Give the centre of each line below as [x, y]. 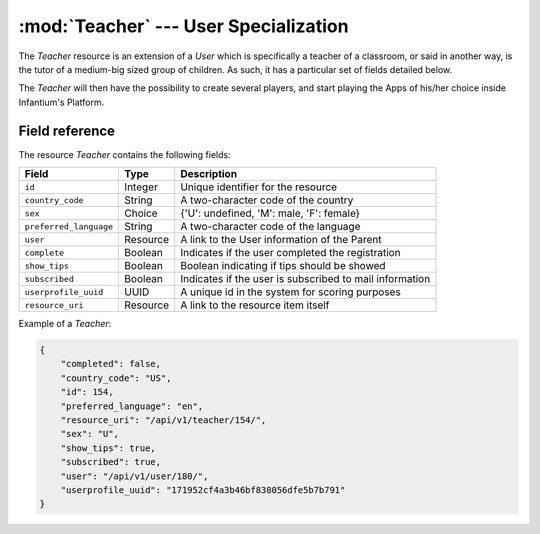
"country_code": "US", [116, 378]
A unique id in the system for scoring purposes [291, 292]
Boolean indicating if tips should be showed [283, 266]
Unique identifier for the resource [259, 187]
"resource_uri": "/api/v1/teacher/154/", [163, 419]
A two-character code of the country [267, 200]
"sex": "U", [90, 434]
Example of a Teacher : [65, 324]
